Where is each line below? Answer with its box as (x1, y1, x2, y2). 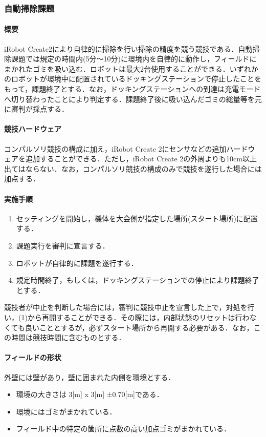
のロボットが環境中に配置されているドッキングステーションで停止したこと (4, 73, 254, 84)
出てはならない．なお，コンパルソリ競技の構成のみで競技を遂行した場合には (4, 163, 262, 174)
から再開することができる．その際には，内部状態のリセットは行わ (27, 311, 250, 322)
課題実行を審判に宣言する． (16, 240, 109, 251)
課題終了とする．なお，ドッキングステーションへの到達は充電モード (32, 84, 261, 94)
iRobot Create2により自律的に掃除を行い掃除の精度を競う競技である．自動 (4, 43, 253, 54)
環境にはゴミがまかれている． (16, 406, 117, 417)
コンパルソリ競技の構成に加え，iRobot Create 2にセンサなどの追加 (4, 143, 227, 154)
